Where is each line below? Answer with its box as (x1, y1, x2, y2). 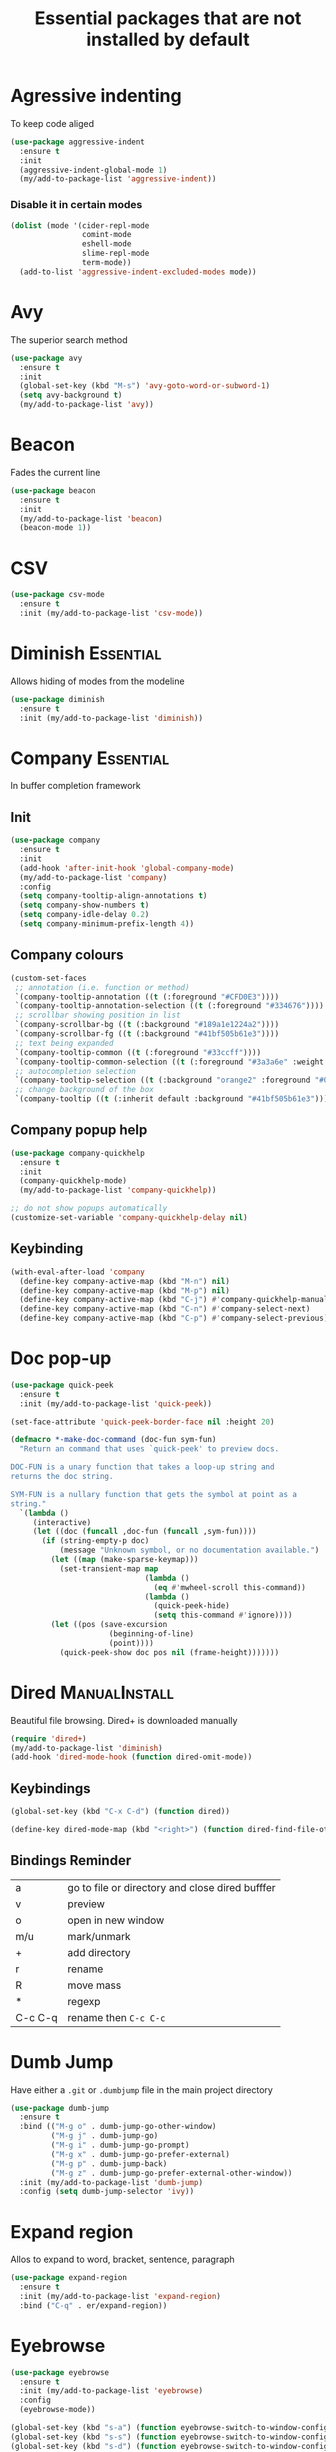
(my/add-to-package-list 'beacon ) (19, 513, 163, 524)
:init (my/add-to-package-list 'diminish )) (19, 713, 203, 723)
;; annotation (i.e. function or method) (14, 982, 190, 992)
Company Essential (10, 747, 170, 769)
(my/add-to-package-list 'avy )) (19, 400, 155, 410)
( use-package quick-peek (10, 1380, 114, 1390)
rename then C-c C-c (67, 2010, 166, 2024)
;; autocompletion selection (14, 1066, 137, 1076)
